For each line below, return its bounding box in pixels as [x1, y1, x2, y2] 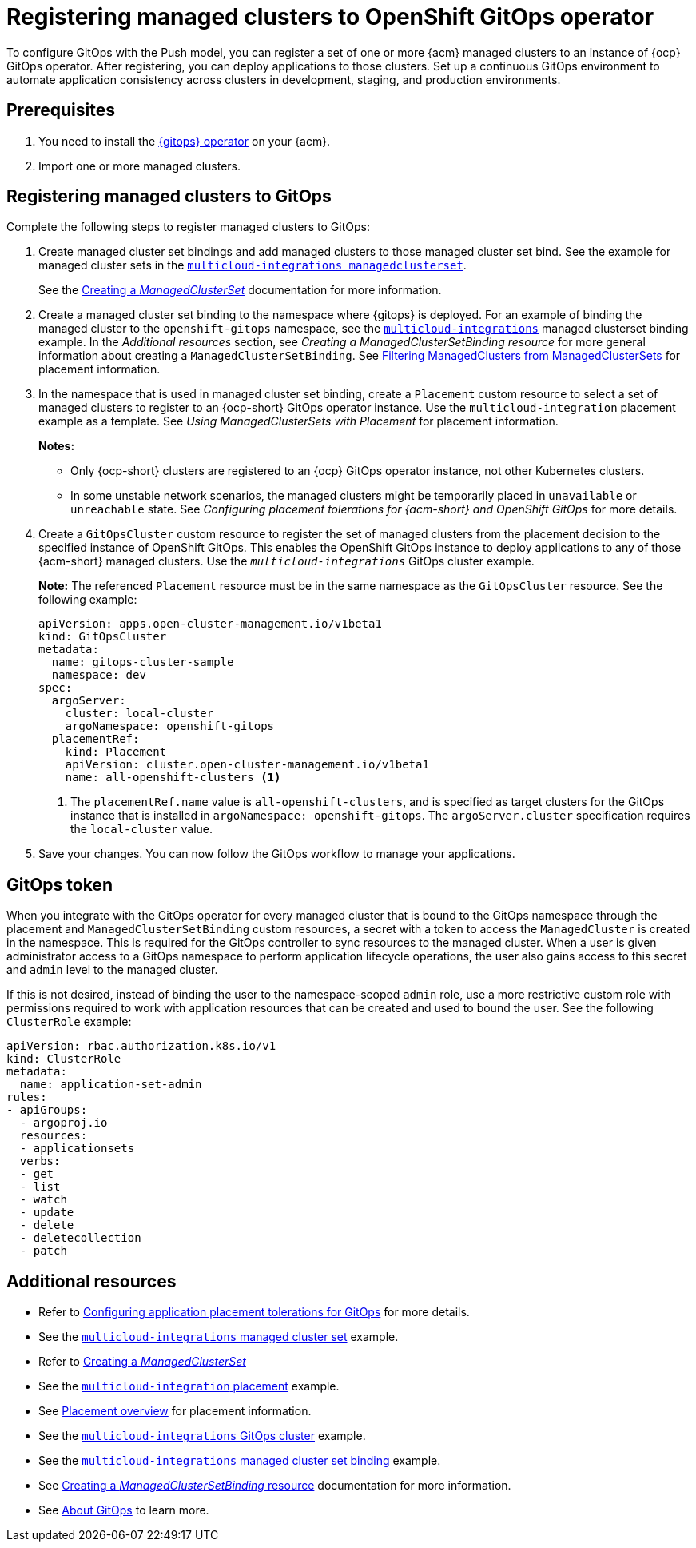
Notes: [38, 439, 75, 453]
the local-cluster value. [70, 822, 213, 836]
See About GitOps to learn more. [38, 1503, 209, 1518]
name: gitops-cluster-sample [51, 656, 234, 669]
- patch [19, 1244, 67, 1258]
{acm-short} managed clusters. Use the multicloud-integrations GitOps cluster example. [38, 554, 535, 569]
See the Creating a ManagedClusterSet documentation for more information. [38, 283, 442, 297]
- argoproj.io [19, 1116, 108, 1130]
